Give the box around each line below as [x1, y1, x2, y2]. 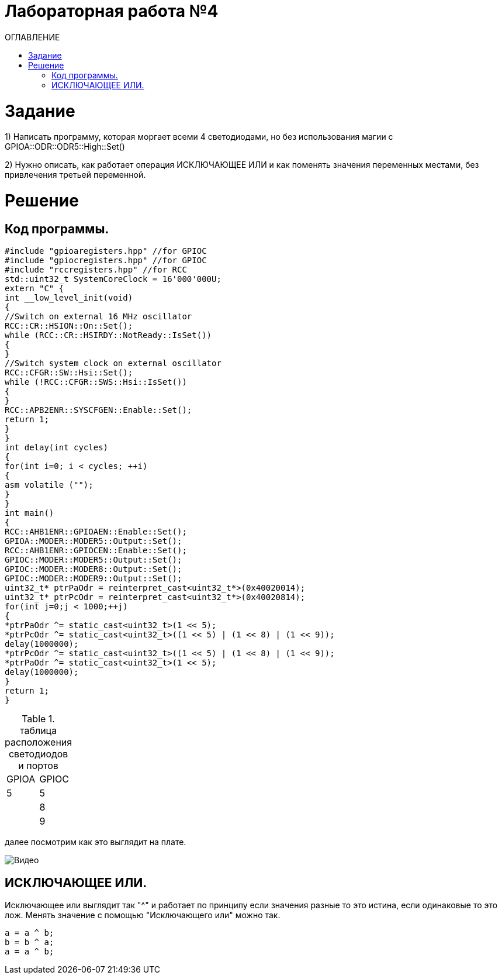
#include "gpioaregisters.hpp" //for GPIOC [5, 246, 207, 256]
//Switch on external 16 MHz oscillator [5, 312, 192, 322]
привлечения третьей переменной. [5, 170, 146, 180]
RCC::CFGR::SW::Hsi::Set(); [5, 368, 133, 378]
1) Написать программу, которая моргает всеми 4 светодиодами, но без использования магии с [5, 132, 393, 142]
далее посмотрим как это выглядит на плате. [5, 837, 186, 847]
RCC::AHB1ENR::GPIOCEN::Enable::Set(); [5, 546, 187, 556]
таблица [20, 725, 57, 737]
